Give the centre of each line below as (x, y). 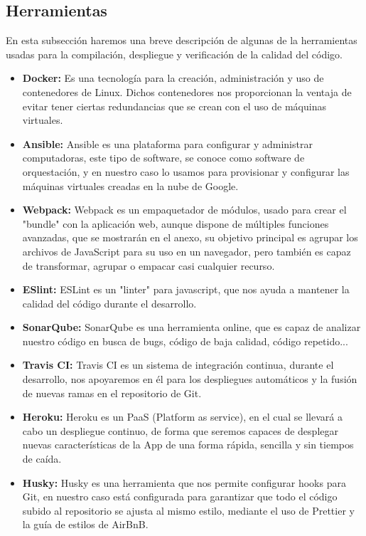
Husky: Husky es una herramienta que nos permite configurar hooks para (184, 482)
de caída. (42, 459)
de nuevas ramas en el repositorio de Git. (112, 393)
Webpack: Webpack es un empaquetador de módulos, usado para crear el (184, 210)
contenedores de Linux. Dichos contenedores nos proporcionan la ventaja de (187, 91)
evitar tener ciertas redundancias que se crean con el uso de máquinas (174, 106)
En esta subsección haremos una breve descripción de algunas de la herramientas (182, 40)
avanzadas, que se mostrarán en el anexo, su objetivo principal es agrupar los (190, 237)
